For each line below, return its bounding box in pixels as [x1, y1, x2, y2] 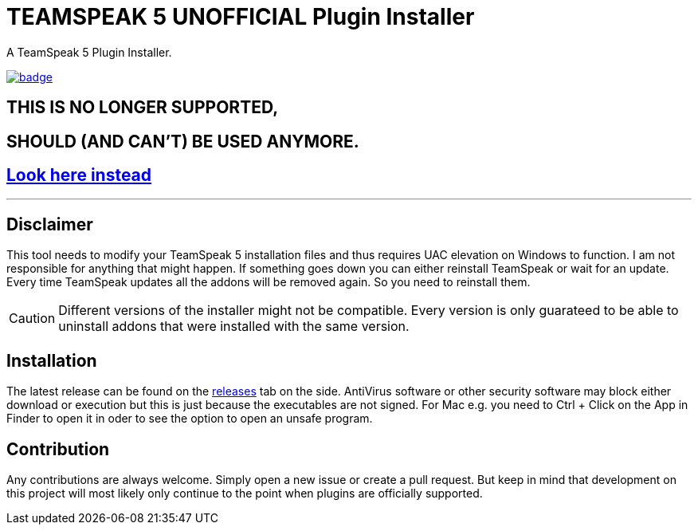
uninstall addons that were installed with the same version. [58, 318, 410, 335]
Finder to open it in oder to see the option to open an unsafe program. [6, 411, 373, 426]
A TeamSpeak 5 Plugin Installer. [6, 45, 172, 59]
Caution [9, 310, 56, 327]
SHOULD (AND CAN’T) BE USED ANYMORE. [6, 131, 359, 151]
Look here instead [6, 165, 152, 186]
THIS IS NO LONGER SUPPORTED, [6, 97, 279, 118]
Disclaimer [6, 214, 93, 234]
